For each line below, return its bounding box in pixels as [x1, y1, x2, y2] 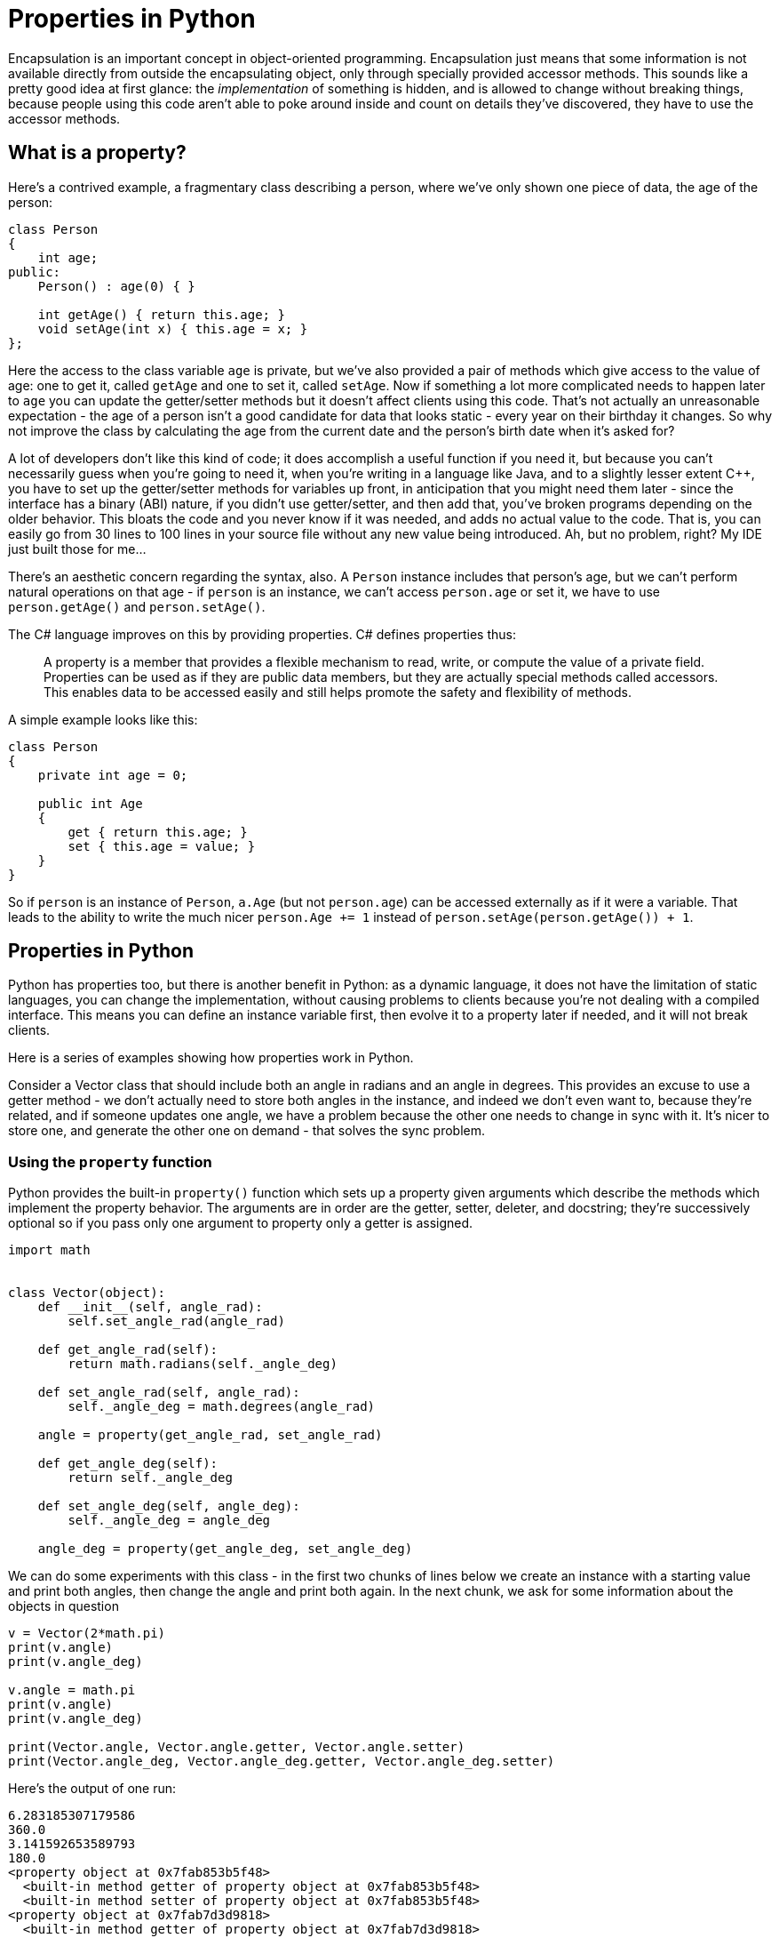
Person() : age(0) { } [37, 278, 195, 293]
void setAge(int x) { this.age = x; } [37, 321, 308, 336]
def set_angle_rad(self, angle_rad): [37, 1385, 300, 1400]
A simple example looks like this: [8, 711, 198, 727]
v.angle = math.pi [8, 1683, 136, 1698]
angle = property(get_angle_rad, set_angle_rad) [37, 1428, 383, 1443]
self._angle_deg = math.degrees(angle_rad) [68, 1399, 376, 1414]
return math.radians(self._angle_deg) [68, 1357, 338, 1372]
